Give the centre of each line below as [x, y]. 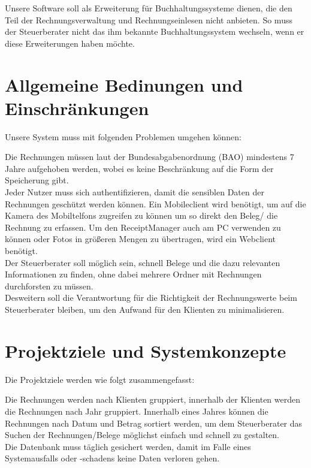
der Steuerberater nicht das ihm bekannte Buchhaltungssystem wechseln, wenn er [155, 31]
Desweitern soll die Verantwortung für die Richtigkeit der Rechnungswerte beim [151, 298]
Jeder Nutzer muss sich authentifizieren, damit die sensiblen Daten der [135, 192]
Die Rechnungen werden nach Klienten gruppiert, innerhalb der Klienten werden [153, 399]
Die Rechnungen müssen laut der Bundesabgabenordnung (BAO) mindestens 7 [150, 157]
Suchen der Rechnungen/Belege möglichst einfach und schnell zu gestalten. [142, 435]
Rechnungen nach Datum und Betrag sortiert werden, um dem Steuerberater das [154, 423]
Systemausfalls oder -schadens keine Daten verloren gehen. [112, 458]
